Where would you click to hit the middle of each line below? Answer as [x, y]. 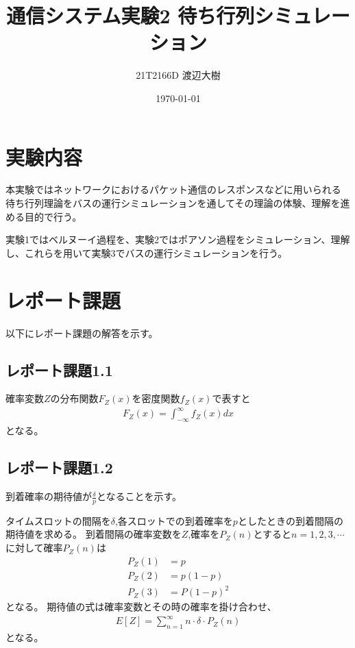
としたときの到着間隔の [290, 520]
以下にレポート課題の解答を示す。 [82, 333]
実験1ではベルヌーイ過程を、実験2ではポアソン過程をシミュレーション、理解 [178, 239]
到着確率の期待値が [49, 496]
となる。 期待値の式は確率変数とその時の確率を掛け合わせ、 [141, 607]
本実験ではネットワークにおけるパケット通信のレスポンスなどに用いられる [173, 189]
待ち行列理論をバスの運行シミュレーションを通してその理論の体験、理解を [173, 203]
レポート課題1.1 [59, 370]
